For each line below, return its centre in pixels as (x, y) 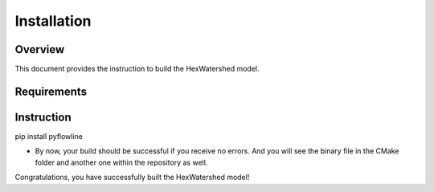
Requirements (51, 91)
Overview (40, 49)
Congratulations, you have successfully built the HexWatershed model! (132, 178)
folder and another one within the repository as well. (121, 162)
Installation (53, 21)
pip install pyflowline (49, 136)
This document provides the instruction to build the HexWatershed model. (137, 69)
